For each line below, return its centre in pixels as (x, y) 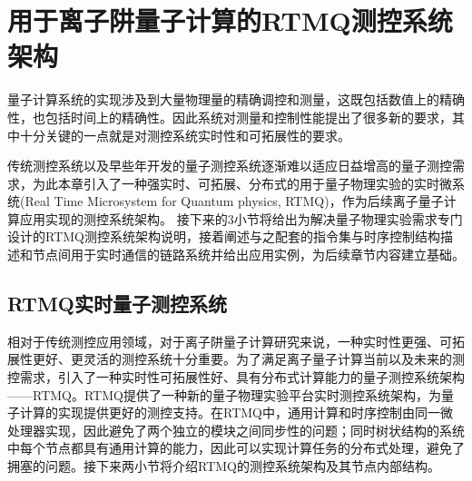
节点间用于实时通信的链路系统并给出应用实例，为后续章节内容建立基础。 (248, 255)
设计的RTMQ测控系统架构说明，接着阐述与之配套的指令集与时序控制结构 (224, 236)
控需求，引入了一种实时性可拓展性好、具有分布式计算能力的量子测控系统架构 (236, 377)
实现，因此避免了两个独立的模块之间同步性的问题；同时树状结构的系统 (255, 430)
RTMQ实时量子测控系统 (117, 304)
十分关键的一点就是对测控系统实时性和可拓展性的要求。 (185, 135)
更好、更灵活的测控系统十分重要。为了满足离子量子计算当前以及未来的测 (248, 359)
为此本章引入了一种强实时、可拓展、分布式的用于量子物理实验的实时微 (242, 183)
